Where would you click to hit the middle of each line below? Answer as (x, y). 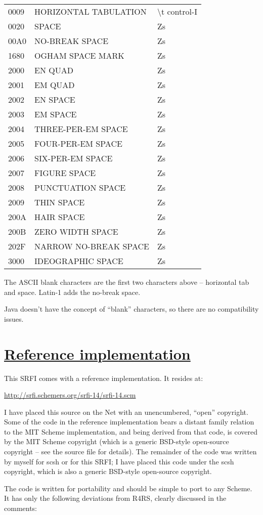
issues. (14, 318)
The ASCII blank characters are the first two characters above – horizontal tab (127, 282)
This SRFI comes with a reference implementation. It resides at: (104, 378)
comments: (21, 508)
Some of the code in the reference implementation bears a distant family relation (129, 422)
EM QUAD (55, 85)
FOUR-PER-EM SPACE (78, 143)
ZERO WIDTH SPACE (76, 231)
